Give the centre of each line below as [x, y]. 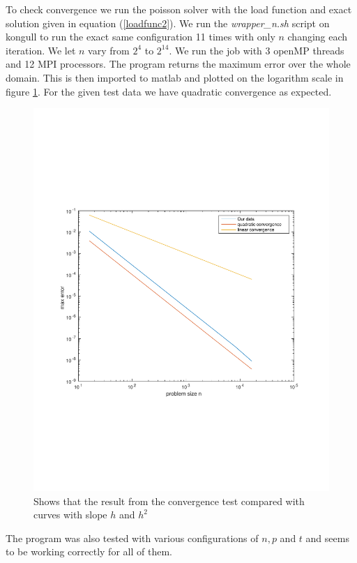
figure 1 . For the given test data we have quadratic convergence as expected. [169, 91]
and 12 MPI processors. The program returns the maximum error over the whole [178, 64]
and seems [327, 538]
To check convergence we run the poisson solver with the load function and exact [179, 9]
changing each [318, 37]
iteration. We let [41, 50]
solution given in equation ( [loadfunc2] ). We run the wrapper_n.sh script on [168, 23]
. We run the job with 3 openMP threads [257, 50]
